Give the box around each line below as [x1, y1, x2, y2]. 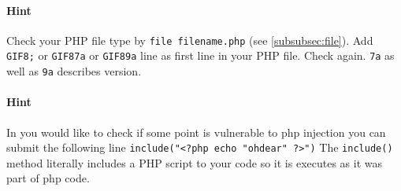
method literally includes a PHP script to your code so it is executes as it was [6, 154, 382, 171]
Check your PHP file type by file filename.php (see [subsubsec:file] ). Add [6, 31, 373, 48]
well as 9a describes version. [6, 63, 142, 79]
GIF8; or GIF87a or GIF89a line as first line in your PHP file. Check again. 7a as [6, 47, 395, 64]
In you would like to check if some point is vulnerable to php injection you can [6, 123, 386, 140]
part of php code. [6, 170, 90, 186]
